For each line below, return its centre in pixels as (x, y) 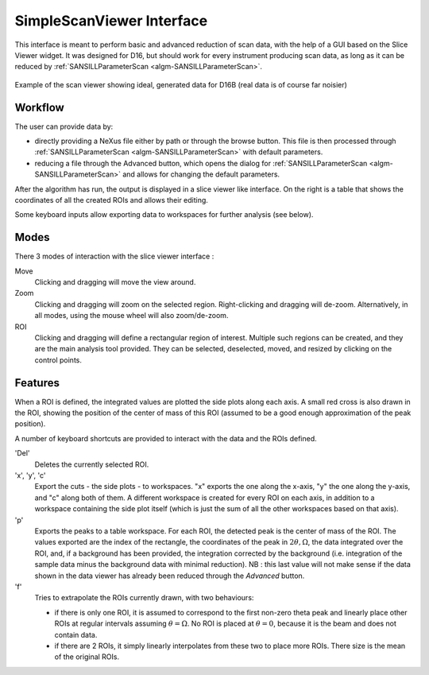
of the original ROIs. (87, 657)
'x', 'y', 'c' (30, 475)
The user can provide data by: (64, 126)
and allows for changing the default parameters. (201, 174)
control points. (58, 360)
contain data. (76, 634)
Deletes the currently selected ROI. (92, 464)
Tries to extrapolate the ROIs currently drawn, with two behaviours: (144, 598)
